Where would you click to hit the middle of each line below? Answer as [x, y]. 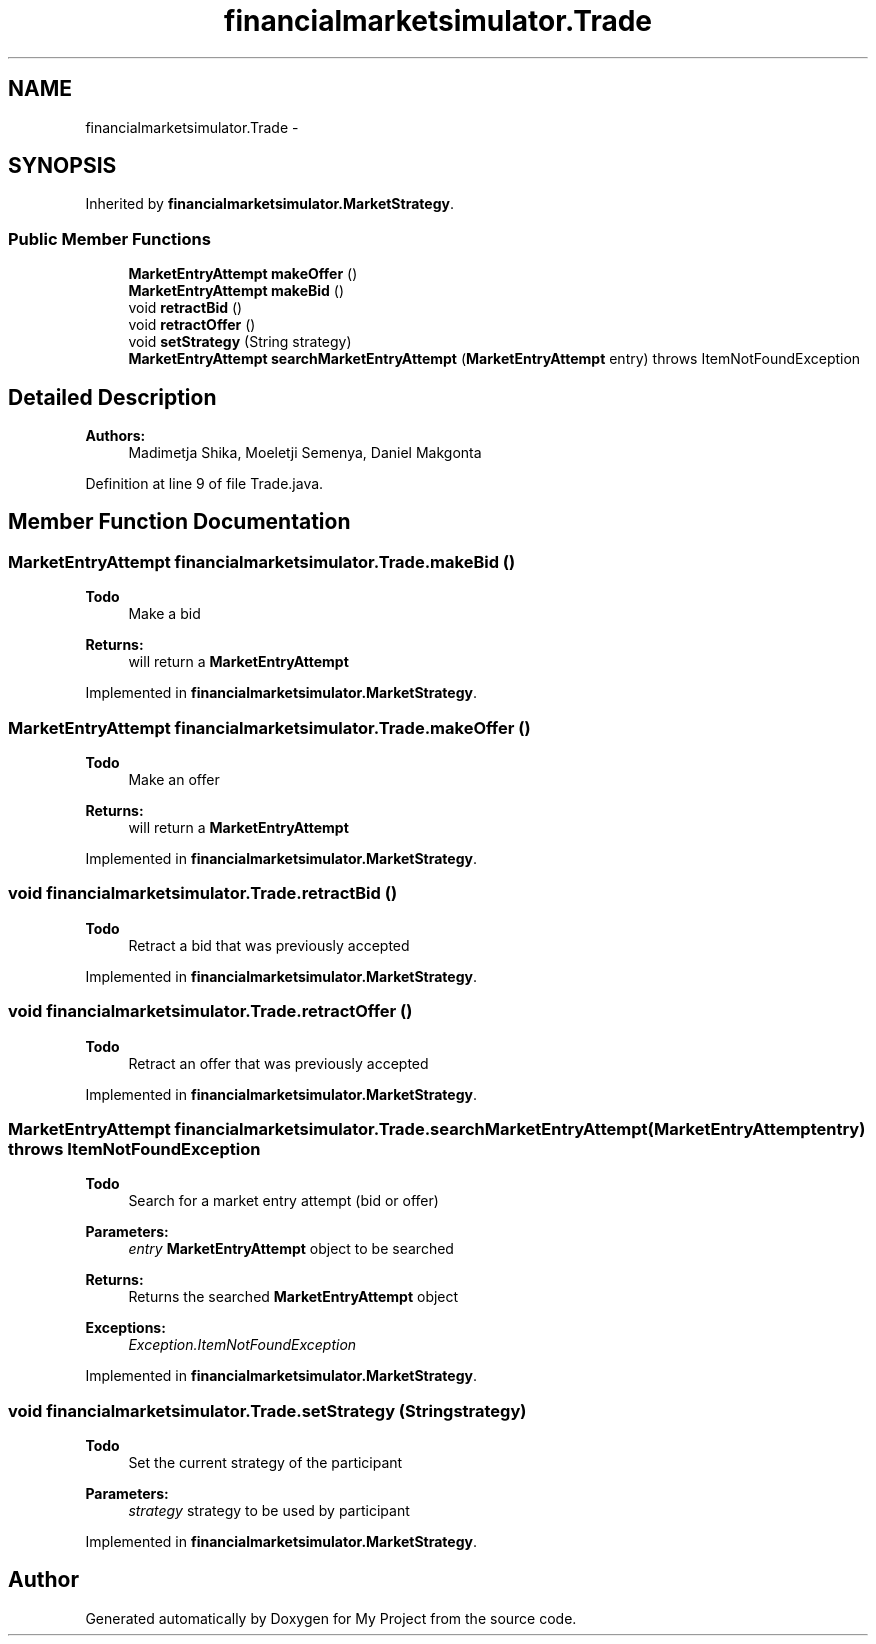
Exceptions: [125, 1328]
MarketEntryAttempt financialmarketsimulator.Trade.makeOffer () [269, 727]
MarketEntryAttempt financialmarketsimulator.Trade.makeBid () [262, 561]
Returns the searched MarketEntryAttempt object [293, 1297]
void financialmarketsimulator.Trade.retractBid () [203, 893]
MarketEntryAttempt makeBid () [236, 291]
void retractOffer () [192, 325]
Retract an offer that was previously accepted [278, 1063]
